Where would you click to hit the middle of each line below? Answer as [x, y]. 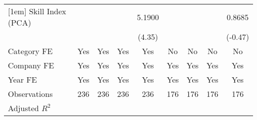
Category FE [30, 51]
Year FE [22, 79]
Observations [30, 94]
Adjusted [23, 108]
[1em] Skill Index [37, 11]
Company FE [31, 65]
